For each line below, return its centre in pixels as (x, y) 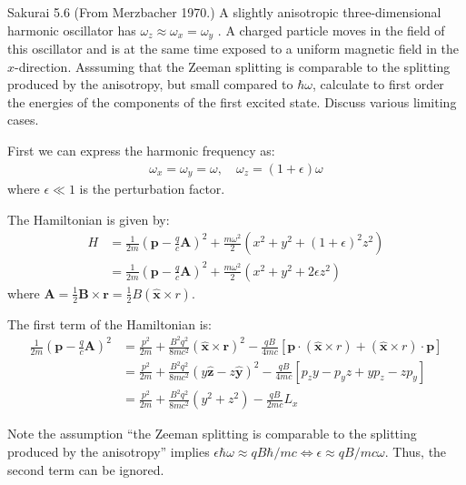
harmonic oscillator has (72, 30)
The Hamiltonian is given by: (89, 219)
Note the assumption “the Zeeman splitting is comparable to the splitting (212, 434)
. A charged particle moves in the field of (331, 30)
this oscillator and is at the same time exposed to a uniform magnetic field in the (233, 49)
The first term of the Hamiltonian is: (110, 323)
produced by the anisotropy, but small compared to (150, 84)
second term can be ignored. (86, 469)
